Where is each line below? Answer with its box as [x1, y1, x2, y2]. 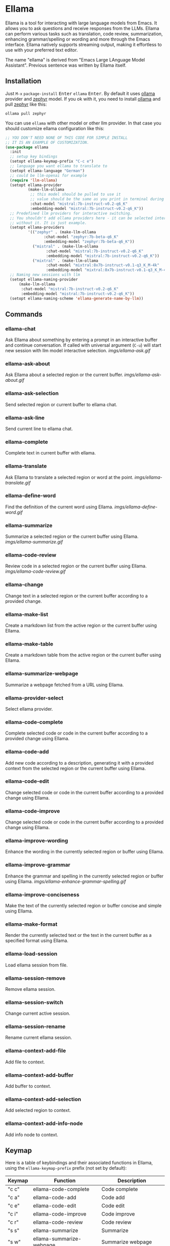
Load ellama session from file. [5, 962, 68, 968]
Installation [5, 77, 41, 85]
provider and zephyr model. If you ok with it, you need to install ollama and [5, 96, 161, 102]
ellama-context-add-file [5, 1047, 66, 1054]
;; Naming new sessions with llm [10, 272, 80, 278]
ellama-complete [5, 438, 48, 445]
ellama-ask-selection [5, 390, 59, 397]
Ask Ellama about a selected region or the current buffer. [5, 372, 123, 378]
